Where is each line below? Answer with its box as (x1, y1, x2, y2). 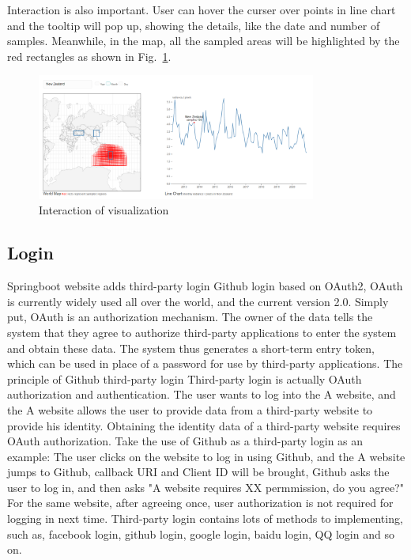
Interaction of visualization (39, 202, 169, 218)
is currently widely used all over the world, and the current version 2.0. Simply (7, 293, 389, 309)
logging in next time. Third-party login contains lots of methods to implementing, (7, 510, 403, 527)
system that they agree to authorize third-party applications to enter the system (7, 324, 397, 340)
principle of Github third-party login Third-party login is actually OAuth (7, 370, 362, 387)
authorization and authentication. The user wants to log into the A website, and (7, 386, 396, 403)
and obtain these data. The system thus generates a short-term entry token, (7, 339, 375, 356)
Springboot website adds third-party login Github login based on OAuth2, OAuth (7, 278, 403, 294)
